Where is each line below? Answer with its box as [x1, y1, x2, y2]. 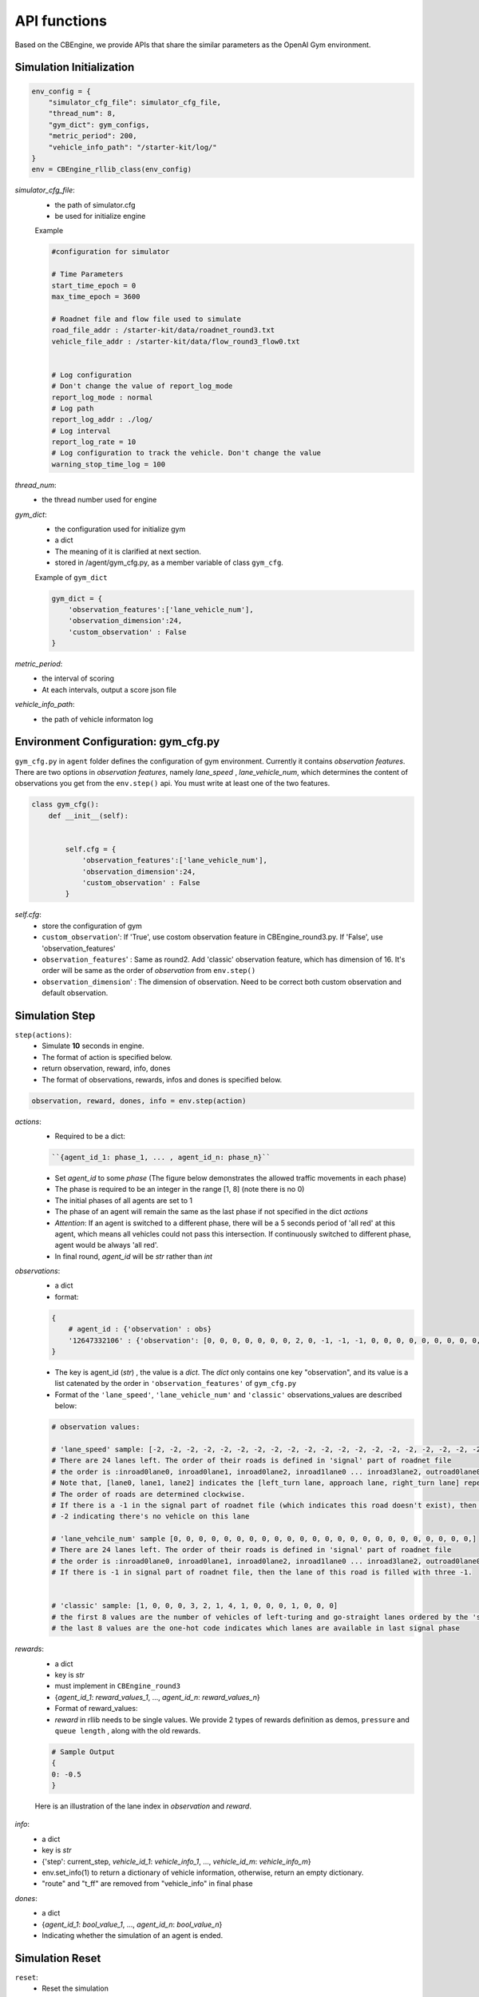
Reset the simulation [42, 1983, 109, 1993]
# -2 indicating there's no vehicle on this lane [51, 1512, 250, 1521]
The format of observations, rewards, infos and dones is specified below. [42, 1074, 283, 1084]
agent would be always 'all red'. [54, 1241, 159, 1250]
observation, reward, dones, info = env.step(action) [31, 1096, 247, 1106]
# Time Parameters [51, 270, 124, 279]
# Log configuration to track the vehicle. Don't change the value [51, 448, 322, 458]
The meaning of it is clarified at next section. [54, 546, 201, 556]
